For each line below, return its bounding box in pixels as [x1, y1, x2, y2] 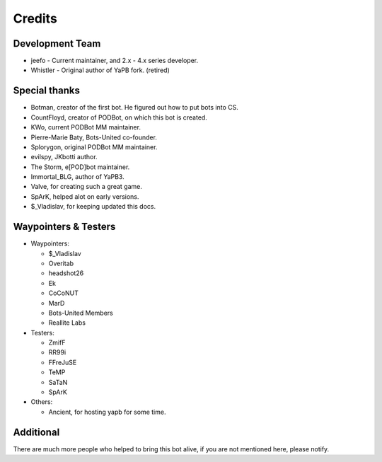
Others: [30, 398, 53, 406]
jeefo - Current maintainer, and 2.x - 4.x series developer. [30, 57, 199, 65]
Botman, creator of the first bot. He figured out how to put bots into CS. [30, 103, 238, 112]
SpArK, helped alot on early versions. [30, 192, 139, 201]
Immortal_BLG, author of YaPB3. [30, 173, 125, 181]
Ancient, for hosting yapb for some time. [48, 408, 166, 416]
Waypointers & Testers [13, 221, 116, 233]
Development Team [13, 37, 101, 50]
